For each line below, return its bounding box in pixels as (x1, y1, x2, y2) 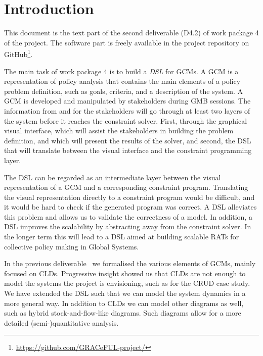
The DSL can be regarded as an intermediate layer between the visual (4, 172, 221, 182)
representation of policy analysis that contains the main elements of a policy (4, 76, 241, 86)
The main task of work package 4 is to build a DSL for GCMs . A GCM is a (4, 66, 239, 76)
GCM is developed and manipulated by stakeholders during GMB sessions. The (4, 95, 251, 106)
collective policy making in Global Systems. (4, 241, 139, 251)
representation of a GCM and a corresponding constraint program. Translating (4, 182, 248, 192)
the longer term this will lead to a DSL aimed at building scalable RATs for (4, 231, 239, 242)
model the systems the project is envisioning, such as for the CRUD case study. (4, 278, 250, 288)
